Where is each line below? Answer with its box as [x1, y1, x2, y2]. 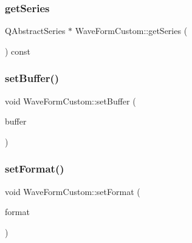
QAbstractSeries [5, 24, 66, 37]
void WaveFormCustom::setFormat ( [5, 185, 140, 197]
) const [5, 44, 31, 57]
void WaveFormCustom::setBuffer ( [5, 94, 136, 107]
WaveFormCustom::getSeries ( [75, 24, 188, 37]
